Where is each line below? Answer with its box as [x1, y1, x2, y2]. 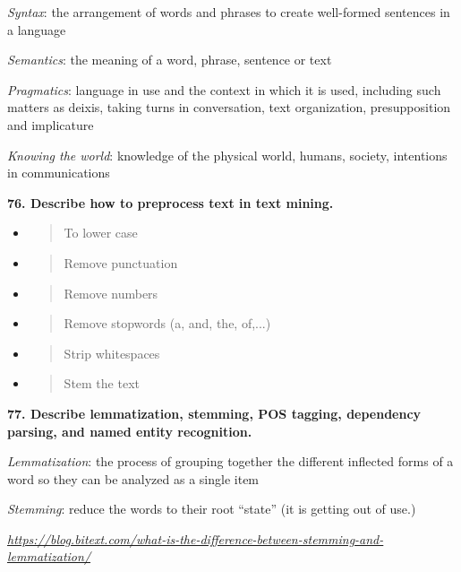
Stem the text [64, 374, 140, 393]
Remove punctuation [64, 253, 178, 272]
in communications [7, 163, 110, 182]
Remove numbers [64, 283, 158, 302]
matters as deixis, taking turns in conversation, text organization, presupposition [7, 98, 451, 117]
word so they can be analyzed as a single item [7, 469, 260, 488]
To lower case [64, 223, 138, 242]
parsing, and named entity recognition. [7, 421, 252, 440]
